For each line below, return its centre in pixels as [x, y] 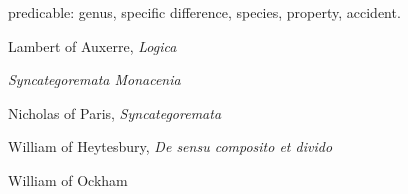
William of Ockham [68, 179]
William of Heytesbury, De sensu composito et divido [170, 146]
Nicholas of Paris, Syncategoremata [115, 112]
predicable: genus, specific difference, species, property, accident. [204, 12]
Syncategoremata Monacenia [94, 79]
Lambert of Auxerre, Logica [92, 45]
